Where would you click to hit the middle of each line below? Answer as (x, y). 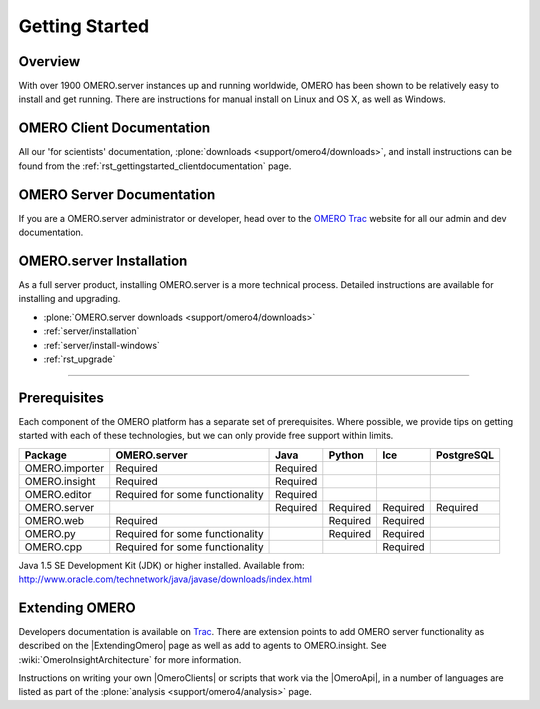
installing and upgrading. (69, 299)
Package (45, 455)
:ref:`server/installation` (91, 331)
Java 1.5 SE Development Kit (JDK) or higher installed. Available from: (161, 565)
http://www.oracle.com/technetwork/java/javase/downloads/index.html (165, 579)
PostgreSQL (465, 455)
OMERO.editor (58, 494)
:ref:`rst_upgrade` (79, 359)
